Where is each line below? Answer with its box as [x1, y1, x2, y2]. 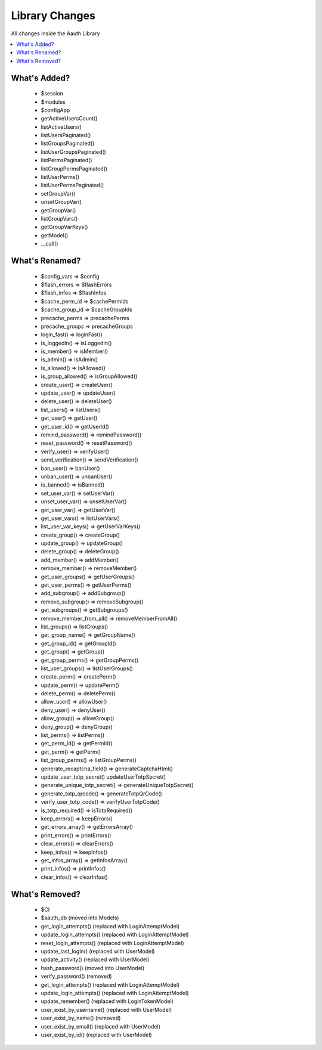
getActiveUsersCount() [41, 115, 98, 122]
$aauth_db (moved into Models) [41, 914, 119, 921]
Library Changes [11, 9, 95, 22]
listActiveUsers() [41, 123, 82, 131]
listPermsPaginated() [41, 157, 92, 164]
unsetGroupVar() [41, 199, 82, 206]
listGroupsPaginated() [41, 140, 95, 147]
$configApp [41, 106, 70, 113]
